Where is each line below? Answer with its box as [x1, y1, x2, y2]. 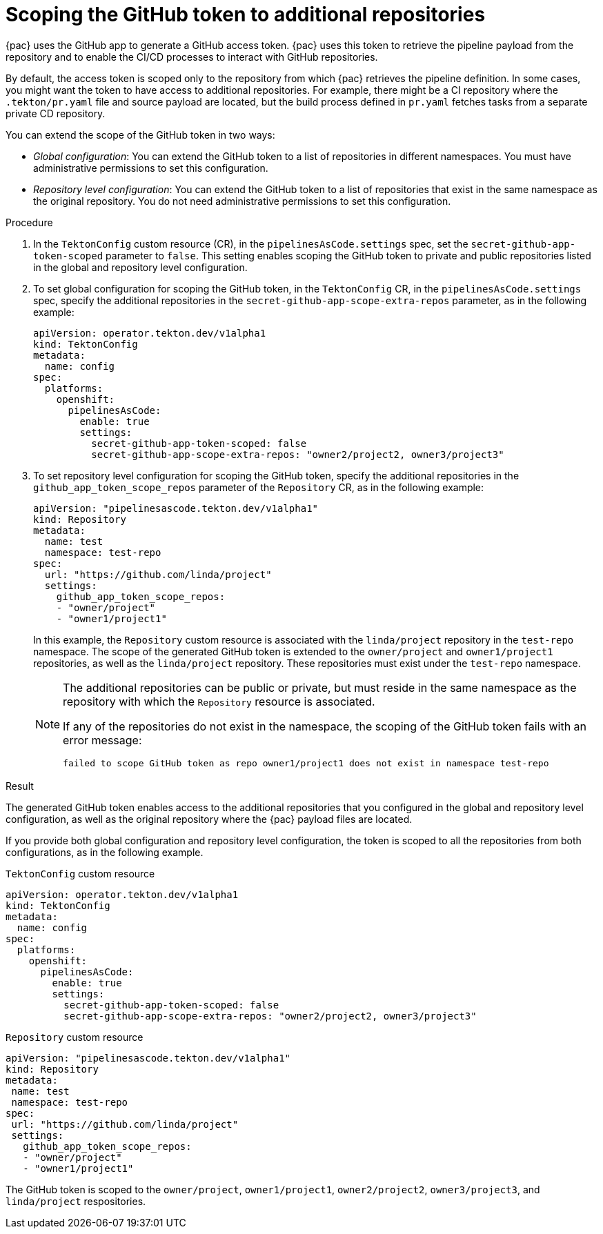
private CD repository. [6, 107, 106, 119]
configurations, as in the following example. [6, 846, 204, 858]
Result [6, 779, 34, 792]
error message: [63, 733, 142, 747]
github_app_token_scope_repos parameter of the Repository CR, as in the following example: [33, 481, 484, 493]
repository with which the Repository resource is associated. [63, 694, 375, 708]
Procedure [6, 216, 53, 228]
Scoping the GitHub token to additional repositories [6, 3, 486, 26]
